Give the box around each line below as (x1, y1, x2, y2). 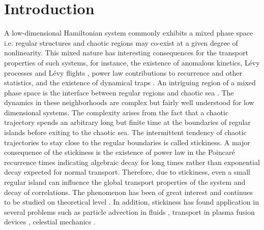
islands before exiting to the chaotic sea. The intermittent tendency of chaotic (4, 127, 247, 138)
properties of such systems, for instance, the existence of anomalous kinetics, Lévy (4, 57, 260, 68)
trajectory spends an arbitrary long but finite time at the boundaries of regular (4, 117, 251, 127)
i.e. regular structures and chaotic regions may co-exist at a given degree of (4, 37, 238, 48)
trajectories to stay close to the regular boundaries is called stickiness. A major (4, 137, 250, 147)
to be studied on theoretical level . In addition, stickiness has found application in (4, 196, 259, 207)
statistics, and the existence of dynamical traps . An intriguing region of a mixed (4, 77, 256, 88)
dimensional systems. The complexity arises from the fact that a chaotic (4, 107, 229, 117)
